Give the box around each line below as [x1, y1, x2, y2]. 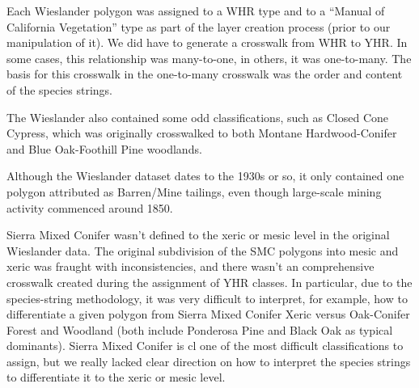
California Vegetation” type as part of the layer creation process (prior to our [6, 18, 391, 35]
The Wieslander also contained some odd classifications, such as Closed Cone [6, 108, 389, 125]
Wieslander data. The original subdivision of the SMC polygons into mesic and [6, 242, 399, 259]
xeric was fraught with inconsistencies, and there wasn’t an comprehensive [6, 258, 375, 275]
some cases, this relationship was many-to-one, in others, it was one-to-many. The [6, 49, 412, 66]
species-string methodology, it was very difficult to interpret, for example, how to [6, 289, 408, 306]
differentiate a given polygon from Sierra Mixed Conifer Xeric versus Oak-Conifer [6, 306, 410, 323]
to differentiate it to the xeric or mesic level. [6, 369, 226, 386]
